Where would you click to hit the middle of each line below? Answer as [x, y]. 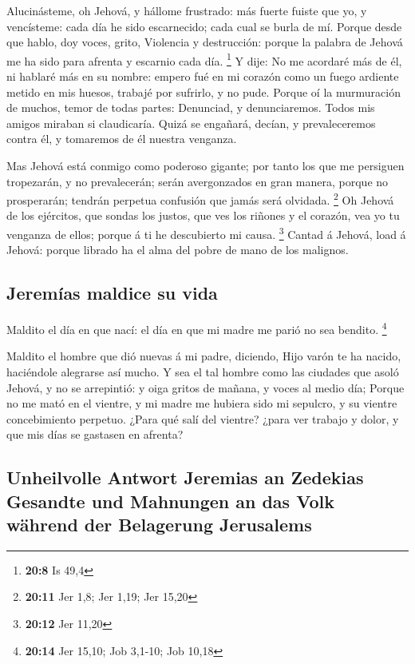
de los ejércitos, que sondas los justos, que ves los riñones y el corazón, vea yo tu [203, 215]
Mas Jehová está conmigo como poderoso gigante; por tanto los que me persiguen [206, 165]
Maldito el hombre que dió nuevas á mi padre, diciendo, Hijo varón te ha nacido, [204, 356]
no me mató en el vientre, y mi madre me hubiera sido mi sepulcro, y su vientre [202, 403]
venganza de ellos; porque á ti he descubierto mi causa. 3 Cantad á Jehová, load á [206, 233]
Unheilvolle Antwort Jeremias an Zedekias [185, 477]
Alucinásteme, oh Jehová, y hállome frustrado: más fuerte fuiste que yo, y [187, 10]
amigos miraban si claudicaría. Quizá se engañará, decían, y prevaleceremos [191, 123]
